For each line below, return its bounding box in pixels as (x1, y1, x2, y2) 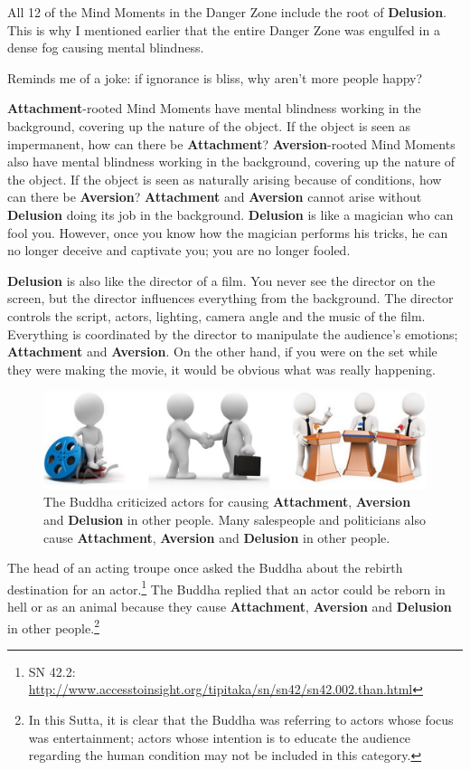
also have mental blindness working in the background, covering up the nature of (7, 152, 456, 171)
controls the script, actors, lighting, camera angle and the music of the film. (7, 306, 426, 325)
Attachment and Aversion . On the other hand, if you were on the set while (7, 342, 437, 361)
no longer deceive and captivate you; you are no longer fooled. (7, 241, 351, 260)
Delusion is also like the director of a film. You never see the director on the (7, 271, 436, 290)
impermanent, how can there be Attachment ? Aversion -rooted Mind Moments (7, 134, 456, 153)
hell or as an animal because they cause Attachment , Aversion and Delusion (7, 596, 452, 615)
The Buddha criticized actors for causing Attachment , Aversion (43, 492, 411, 511)
